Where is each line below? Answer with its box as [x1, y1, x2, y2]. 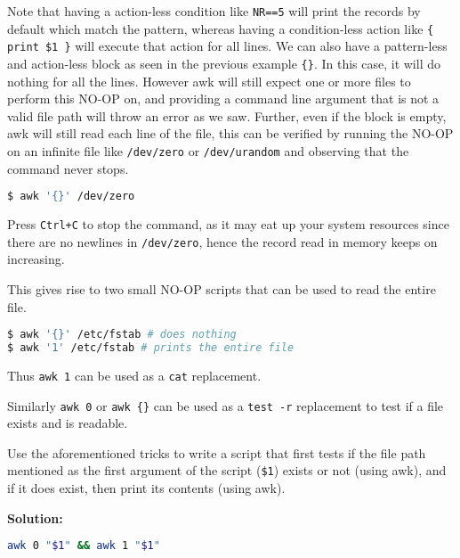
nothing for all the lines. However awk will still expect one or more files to [7, 71, 411, 90]
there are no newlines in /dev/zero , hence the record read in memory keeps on [7, 232, 438, 250]
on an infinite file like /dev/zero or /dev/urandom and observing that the [7, 142, 409, 160]
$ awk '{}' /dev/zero [7, 190, 135, 203]
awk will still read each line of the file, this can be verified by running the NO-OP [7, 124, 454, 143]
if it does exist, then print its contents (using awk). [7, 479, 286, 497]
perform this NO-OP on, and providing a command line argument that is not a [7, 89, 440, 108]
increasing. [7, 250, 65, 268]
